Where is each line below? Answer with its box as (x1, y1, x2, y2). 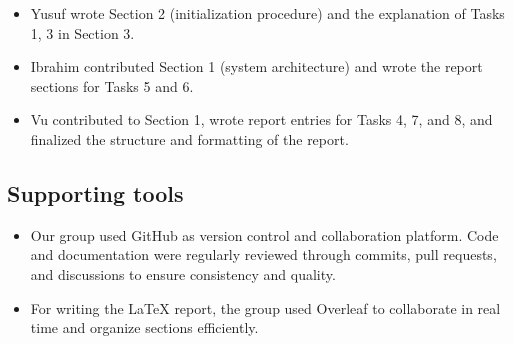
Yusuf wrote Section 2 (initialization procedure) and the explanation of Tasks (30, 3, 505, 23)
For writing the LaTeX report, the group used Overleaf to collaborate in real (30, 297, 501, 318)
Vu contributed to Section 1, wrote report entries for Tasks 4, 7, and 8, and (30, 109, 493, 130)
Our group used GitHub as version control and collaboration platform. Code (30, 224, 499, 245)
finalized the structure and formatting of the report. (30, 128, 349, 149)
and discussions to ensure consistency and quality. (30, 263, 336, 284)
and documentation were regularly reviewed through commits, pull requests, (30, 244, 497, 265)
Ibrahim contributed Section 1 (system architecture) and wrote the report (30, 56, 483, 77)
